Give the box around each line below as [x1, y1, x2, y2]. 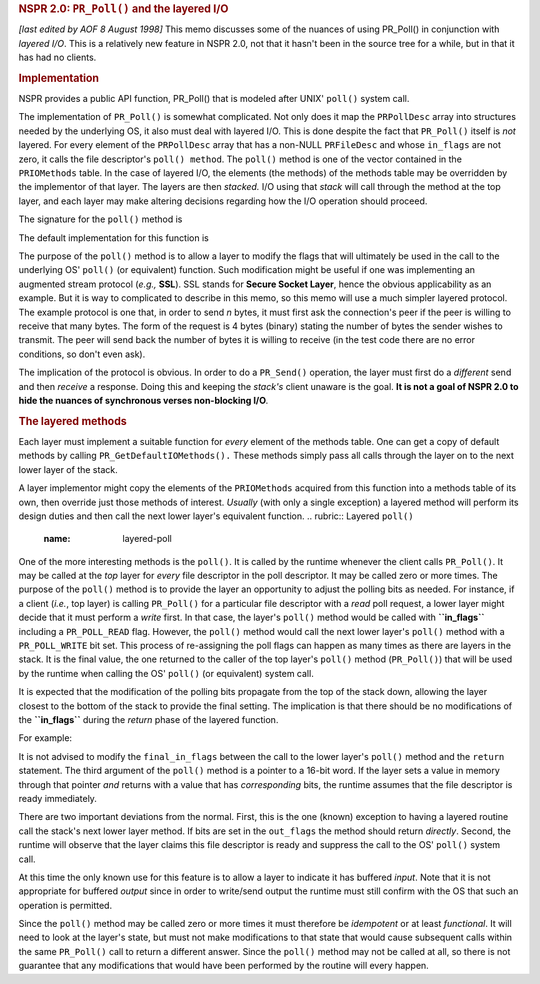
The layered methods [18, 414, 127, 428]
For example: [18, 732, 73, 744]
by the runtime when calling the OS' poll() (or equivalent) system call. [18, 667, 314, 679]
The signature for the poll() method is [18, 213, 183, 225]
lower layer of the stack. [18, 463, 119, 475]
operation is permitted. [18, 899, 113, 911]
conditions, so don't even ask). [18, 348, 146, 360]
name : [43, 533, 71, 545]
